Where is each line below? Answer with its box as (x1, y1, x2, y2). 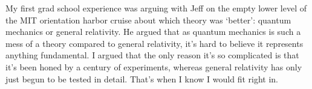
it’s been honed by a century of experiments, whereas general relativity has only (5, 60, 302, 73)
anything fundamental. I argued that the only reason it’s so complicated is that (5, 49, 299, 61)
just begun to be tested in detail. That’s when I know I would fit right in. (5, 72, 279, 85)
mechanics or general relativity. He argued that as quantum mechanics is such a (5, 25, 301, 38)
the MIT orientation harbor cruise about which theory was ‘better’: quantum (5, 13, 291, 26)
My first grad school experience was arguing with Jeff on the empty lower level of (5, 2, 307, 14)
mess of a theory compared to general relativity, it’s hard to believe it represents (5, 37, 304, 49)
